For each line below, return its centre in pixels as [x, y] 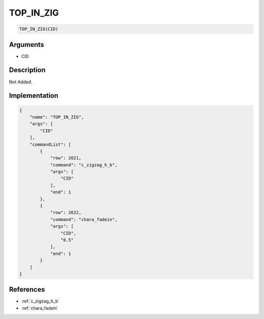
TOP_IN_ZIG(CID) [39, 29]
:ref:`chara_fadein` [40, 308]
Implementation [34, 96]
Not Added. [21, 82]
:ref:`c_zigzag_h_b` [40, 301]
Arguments [27, 45]
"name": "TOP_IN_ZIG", [57, 117]
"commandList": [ [50, 144]
